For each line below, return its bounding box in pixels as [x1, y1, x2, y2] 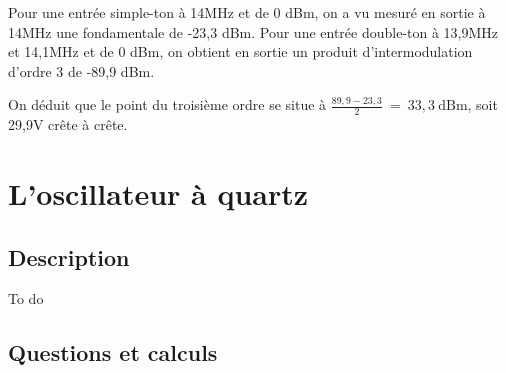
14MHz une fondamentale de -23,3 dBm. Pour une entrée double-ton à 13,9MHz [8, 21, 499, 42]
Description [8, 241, 130, 272]
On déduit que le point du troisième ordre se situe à [8, 94, 327, 115]
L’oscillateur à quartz [8, 172, 309, 213]
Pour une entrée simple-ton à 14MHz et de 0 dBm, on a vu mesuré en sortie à [8, 2, 486, 22]
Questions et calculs [8, 337, 218, 368]
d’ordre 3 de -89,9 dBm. [8, 60, 155, 81]
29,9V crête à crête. [8, 114, 128, 135]
